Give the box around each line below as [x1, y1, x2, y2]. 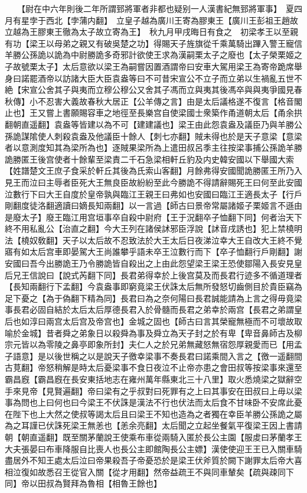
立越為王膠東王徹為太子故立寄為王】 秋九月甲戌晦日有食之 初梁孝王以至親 [5, 25, 298, 38]
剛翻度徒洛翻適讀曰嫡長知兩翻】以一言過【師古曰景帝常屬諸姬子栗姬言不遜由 [5, 199, 302, 212]
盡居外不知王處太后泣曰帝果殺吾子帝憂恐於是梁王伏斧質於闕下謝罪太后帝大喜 [5, 454, 302, 466]
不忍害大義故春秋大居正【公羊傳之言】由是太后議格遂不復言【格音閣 [37, 95, 302, 107]
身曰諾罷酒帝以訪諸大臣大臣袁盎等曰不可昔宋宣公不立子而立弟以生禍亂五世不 [5, 72, 302, 84]
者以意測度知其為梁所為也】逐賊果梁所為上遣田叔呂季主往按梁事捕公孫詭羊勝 [5, 141, 302, 154]
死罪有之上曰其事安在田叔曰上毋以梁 [161, 384, 302, 397]
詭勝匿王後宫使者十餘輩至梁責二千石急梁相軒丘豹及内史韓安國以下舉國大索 [5, 153, 294, 165]
